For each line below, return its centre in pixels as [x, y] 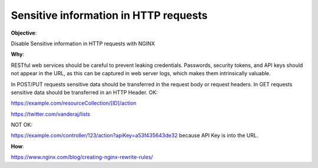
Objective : [24, 33]
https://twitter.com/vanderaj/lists [51, 114]
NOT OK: [21, 125]
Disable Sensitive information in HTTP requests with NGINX [83, 43]
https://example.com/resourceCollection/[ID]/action [74, 103]
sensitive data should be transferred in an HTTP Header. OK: [85, 92]
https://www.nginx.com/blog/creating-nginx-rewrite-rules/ [82, 157]
